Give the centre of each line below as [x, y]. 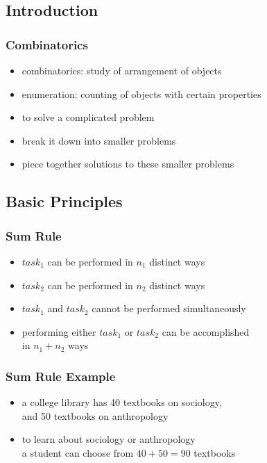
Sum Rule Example [61, 376]
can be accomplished [206, 331]
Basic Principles [64, 201]
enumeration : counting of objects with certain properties [141, 94]
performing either [59, 331]
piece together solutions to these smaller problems [128, 164]
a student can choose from [78, 452]
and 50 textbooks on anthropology [95, 415]
